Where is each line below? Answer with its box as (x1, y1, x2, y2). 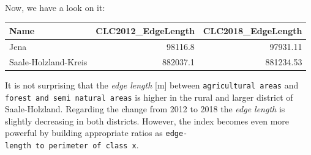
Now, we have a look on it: (5, 1, 105, 13)
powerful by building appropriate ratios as (5, 126, 163, 139)
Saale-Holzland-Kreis (9, 55, 88, 68)
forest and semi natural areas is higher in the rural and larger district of (5, 90, 293, 103)
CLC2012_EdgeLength (96, 24, 195, 37)
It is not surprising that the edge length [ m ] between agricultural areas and (5, 78, 299, 91)
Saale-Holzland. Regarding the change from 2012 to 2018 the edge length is (5, 103, 285, 115)
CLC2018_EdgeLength (203, 24, 302, 37)
